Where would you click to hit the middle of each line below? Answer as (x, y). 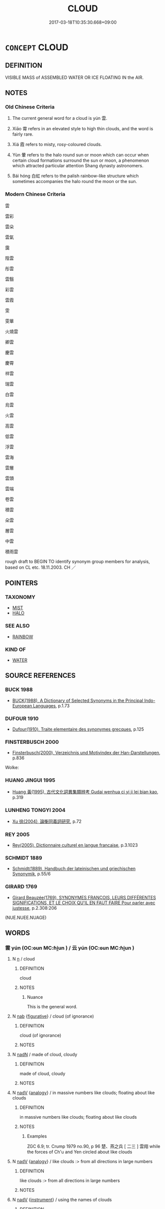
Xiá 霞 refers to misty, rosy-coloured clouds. (57, 145)
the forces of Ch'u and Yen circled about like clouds (80, 1152)
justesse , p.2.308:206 (34, 908)
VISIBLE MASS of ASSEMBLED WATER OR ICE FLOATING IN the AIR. (74, 77)
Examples (37, 1136)
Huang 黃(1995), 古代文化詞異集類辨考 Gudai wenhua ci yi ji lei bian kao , (85, 792)
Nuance (35, 997)
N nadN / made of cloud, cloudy (45, 1055)
